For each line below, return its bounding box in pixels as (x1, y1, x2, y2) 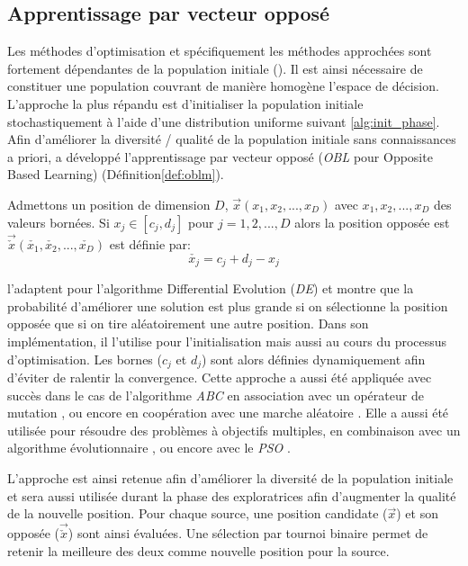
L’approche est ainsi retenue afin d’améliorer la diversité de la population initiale (7, 469, 454, 488)
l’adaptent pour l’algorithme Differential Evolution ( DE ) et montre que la (7, 279, 414, 298)
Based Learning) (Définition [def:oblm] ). (7, 165, 224, 184)
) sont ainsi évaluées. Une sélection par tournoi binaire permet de (67, 524, 428, 543)
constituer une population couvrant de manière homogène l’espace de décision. (7, 76, 439, 95)
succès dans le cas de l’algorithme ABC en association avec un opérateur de (7, 385, 424, 404)
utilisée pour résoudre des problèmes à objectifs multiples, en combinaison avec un (7, 420, 461, 439)
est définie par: (109, 234, 192, 253)
